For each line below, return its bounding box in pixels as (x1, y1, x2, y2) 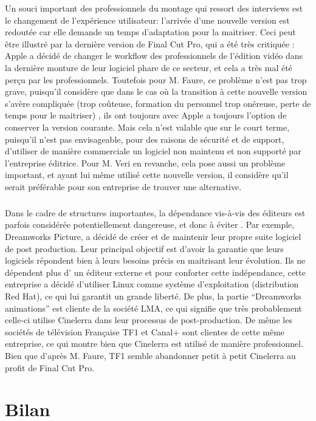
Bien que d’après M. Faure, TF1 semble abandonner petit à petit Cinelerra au (5, 349, 296, 361)
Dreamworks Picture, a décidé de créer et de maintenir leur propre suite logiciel (5, 230, 301, 243)
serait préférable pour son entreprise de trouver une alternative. (5, 180, 242, 193)
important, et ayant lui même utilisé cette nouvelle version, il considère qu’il (5, 168, 289, 181)
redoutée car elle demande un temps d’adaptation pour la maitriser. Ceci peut (5, 26, 296, 38)
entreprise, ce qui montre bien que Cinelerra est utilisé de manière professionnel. (5, 337, 304, 350)
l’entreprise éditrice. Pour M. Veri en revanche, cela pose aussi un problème (5, 156, 286, 169)
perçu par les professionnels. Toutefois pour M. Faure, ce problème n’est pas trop (5, 73, 307, 86)
